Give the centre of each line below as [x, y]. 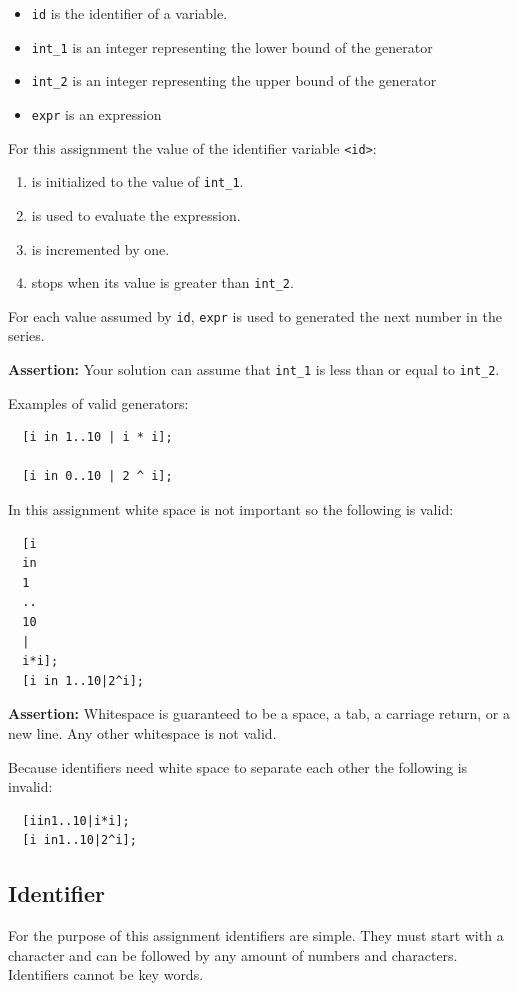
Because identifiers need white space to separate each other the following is [238, 766]
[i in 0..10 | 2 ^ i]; [97, 476]
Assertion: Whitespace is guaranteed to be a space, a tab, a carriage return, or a [259, 713]
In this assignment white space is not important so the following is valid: [231, 509]
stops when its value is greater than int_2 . [162, 282]
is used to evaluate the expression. [136, 214]
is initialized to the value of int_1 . [137, 181]
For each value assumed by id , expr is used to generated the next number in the [255, 315]
